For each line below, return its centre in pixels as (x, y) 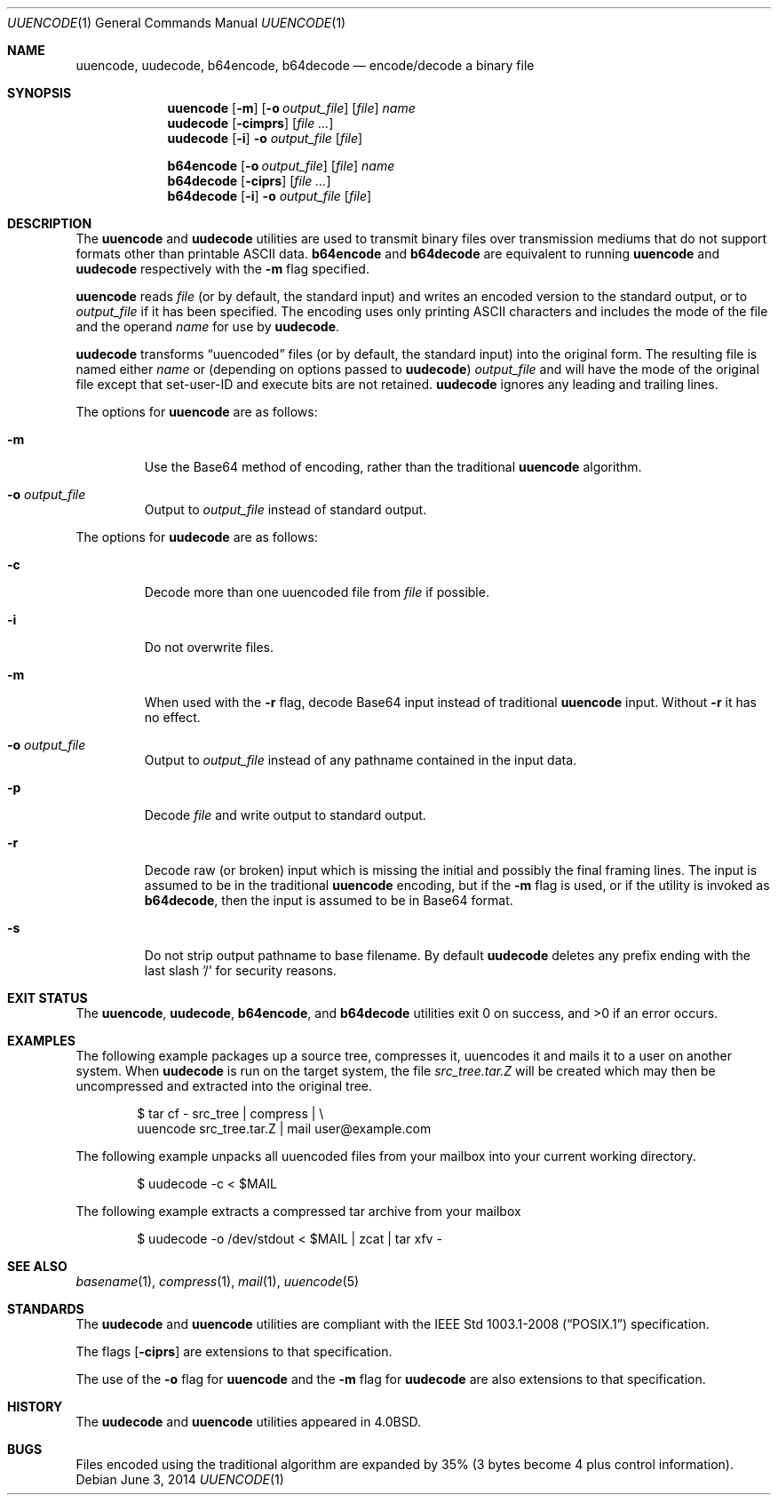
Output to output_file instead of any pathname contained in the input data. (361, 760)
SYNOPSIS (40, 93)
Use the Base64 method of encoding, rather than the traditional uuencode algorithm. (393, 467)
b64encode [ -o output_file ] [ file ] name (281, 166)
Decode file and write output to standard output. (285, 815)
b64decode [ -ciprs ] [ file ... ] (249, 181)
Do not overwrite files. (209, 647)
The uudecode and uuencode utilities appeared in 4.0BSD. (249, 1422)
